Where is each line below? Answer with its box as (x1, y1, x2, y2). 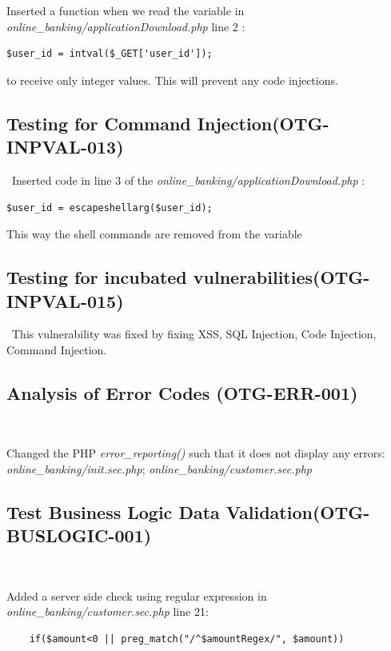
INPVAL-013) (6, 134, 124, 159)
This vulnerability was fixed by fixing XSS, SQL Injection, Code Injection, (11, 325, 377, 342)
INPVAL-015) (6, 288, 124, 313)
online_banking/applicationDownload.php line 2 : (6, 18, 245, 34)
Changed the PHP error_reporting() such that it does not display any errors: (6, 445, 385, 461)
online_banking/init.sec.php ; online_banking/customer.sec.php (6, 460, 312, 477)
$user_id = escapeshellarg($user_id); (6, 202, 213, 214)
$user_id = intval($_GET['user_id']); (6, 48, 213, 60)
